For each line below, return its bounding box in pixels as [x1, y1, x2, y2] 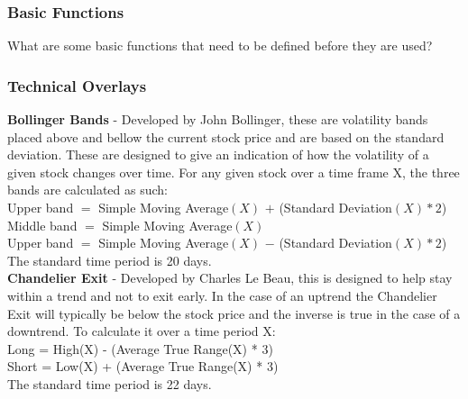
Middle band [7, 215, 78, 234]
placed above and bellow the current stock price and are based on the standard [7, 127, 445, 146]
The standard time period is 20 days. [7, 250, 212, 269]
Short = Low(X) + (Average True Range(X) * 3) [7, 357, 279, 376]
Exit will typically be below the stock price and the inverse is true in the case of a [7, 304, 461, 322]
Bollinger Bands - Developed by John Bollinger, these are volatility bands [7, 110, 428, 129]
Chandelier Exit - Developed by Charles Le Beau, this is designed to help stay [7, 268, 453, 287]
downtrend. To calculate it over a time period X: [7, 322, 276, 340]
